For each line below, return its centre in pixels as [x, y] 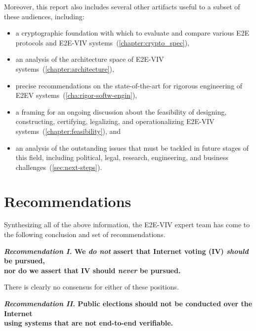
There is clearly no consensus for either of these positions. [91, 287]
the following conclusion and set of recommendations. [85, 234]
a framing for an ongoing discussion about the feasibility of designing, [121, 111]
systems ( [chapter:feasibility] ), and [68, 131]
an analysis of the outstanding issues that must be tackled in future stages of [132, 147]
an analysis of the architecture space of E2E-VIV [90, 59]
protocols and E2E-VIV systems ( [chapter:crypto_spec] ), [103, 42]
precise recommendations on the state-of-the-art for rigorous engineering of [129, 85]
